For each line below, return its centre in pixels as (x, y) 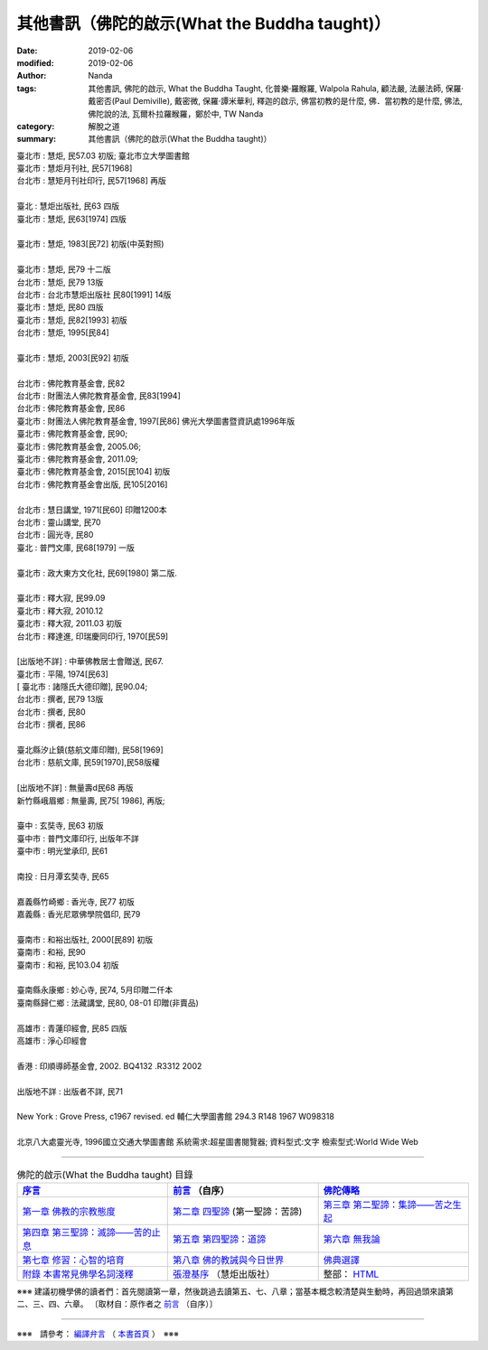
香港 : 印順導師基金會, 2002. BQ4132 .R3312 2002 (109, 1065)
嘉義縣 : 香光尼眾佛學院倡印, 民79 (79, 914)
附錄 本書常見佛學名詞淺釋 (78, 1274)
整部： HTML (351, 1274)
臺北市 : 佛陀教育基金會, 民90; (72, 434)
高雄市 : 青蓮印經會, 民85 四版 (72, 1028)
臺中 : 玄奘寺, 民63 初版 (60, 826)
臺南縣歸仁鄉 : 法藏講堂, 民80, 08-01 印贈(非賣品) (108, 1002)
